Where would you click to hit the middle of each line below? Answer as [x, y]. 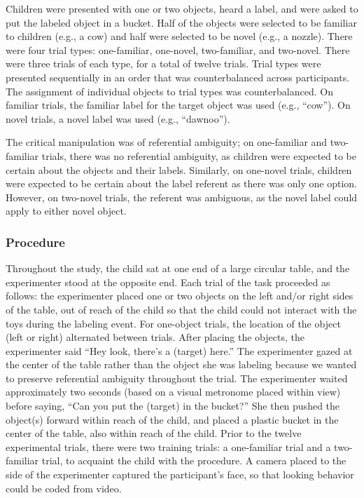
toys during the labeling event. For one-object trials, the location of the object [173, 323]
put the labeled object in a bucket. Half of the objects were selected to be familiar [181, 22]
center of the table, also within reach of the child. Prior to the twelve [154, 433]
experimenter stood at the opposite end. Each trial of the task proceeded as [168, 282]
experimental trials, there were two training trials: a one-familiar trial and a [168, 446]
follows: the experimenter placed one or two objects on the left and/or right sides [180, 296]
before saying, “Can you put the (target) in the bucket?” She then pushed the [173, 406]
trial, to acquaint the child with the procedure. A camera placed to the [194, 460]
